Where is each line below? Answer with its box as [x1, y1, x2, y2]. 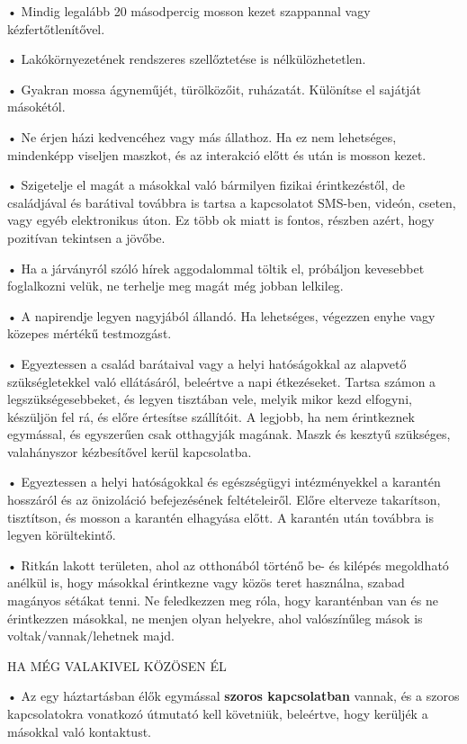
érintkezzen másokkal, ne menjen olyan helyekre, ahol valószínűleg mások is [7, 608, 423, 627]
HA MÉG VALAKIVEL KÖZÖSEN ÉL [7, 656, 227, 675]
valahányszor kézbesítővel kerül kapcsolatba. [7, 442, 252, 461]
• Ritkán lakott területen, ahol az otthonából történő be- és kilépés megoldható [7, 555, 449, 574]
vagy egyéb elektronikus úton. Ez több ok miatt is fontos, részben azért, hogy [7, 211, 435, 229]
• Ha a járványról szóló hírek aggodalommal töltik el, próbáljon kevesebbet [7, 258, 425, 277]
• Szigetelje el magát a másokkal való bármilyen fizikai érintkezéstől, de [7, 175, 405, 194]
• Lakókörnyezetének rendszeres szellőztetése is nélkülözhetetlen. [7, 49, 366, 68]
